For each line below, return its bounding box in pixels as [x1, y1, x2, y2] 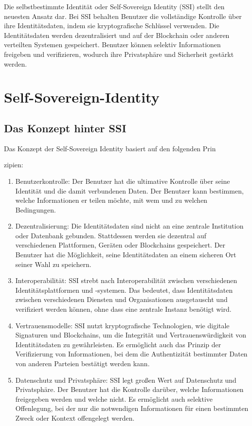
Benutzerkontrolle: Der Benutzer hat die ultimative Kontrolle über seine [15, 176, 230, 186]
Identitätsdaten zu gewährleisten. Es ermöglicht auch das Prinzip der [15, 339, 221, 349]
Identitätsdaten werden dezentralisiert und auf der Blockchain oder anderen [4, 30, 230, 40]
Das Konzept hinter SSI [4, 120, 126, 135]
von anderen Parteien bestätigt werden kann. [15, 358, 150, 369]
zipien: [4, 160, 23, 170]
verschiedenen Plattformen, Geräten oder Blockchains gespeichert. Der [15, 240, 226, 250]
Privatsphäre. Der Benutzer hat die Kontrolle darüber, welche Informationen [15, 384, 244, 394]
